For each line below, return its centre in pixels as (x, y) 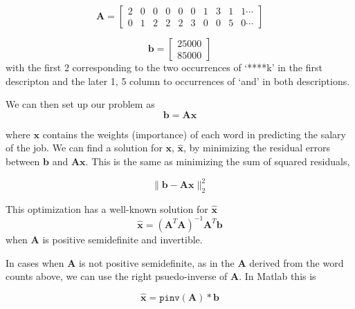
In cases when (35, 262)
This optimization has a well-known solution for (107, 208)
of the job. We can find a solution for (84, 148)
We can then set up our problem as (80, 104)
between (23, 161)
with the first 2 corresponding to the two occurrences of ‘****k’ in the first (164, 67)
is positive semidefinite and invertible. (122, 239)
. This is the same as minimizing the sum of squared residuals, (218, 161)
